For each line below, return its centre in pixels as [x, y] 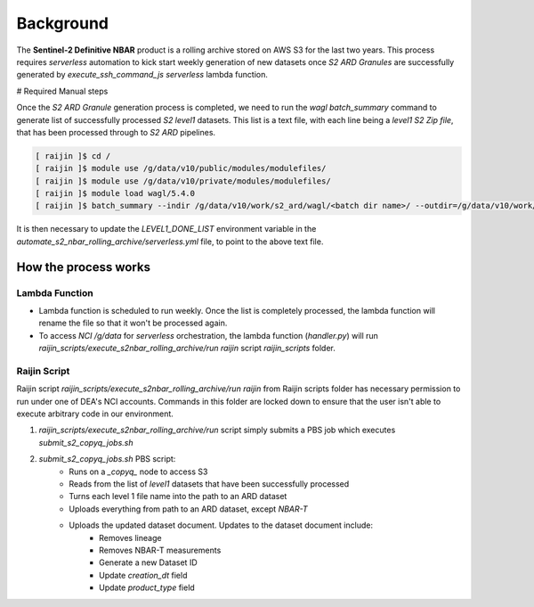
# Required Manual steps [62, 91]
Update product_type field [147, 587]
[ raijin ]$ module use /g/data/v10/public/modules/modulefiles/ [181, 168]
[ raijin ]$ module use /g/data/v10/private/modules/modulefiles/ [183, 181]
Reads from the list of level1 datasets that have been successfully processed [209, 484]
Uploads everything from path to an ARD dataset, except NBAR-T [188, 509]
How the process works [84, 267]
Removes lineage [130, 537]
